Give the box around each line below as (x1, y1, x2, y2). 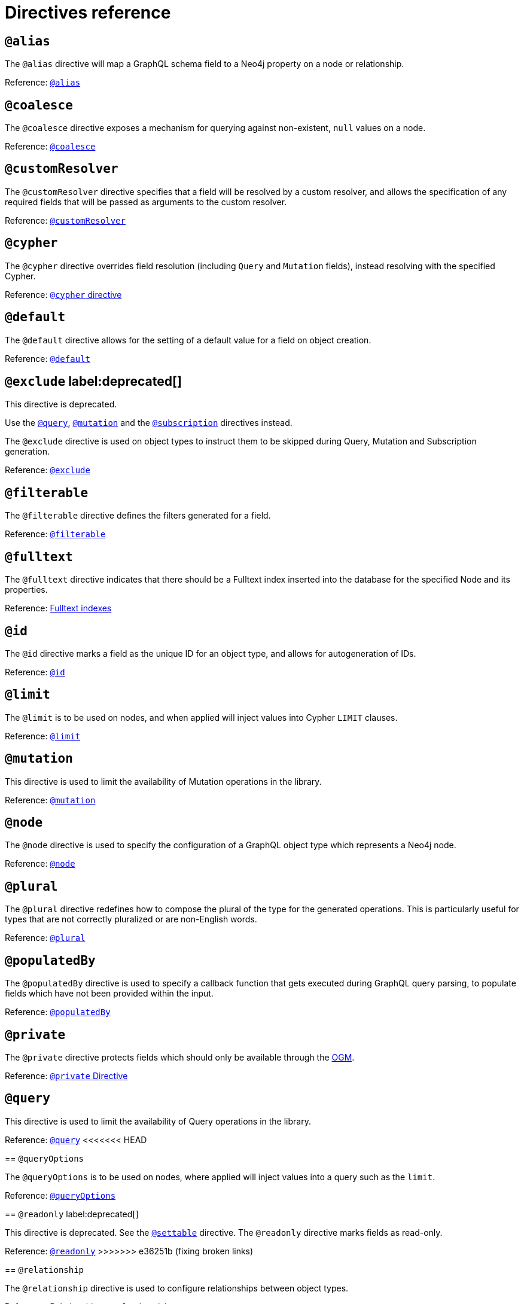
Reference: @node (5, 858, 75, 869)
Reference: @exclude (5, 465, 90, 476)
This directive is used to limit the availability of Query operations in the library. (5, 1116, 311, 1126)
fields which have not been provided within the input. (5, 988, 214, 999)
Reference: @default (5, 353, 90, 364)
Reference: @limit (5, 730, 81, 741)
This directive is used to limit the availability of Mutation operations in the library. (5, 776, 322, 787)
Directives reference (5, 2, 171, 23)
